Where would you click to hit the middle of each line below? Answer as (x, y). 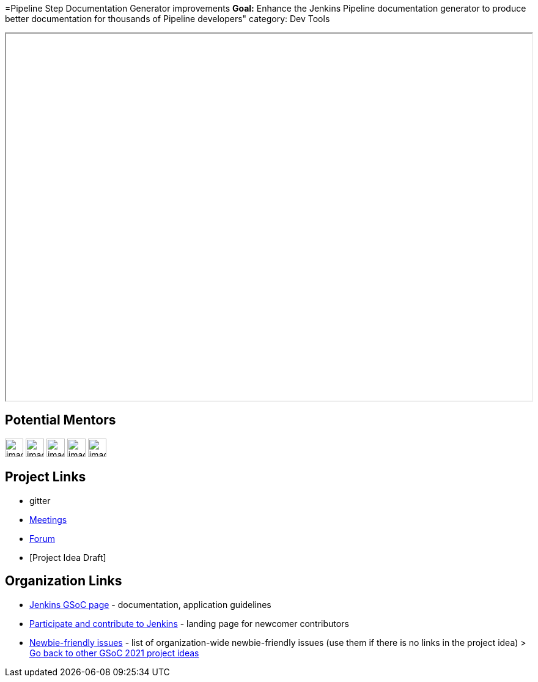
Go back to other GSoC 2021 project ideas (114, 653)
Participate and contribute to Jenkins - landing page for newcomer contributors (189, 623)
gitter (40, 500)
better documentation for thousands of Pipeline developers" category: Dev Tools (168, 19)
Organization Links (64, 581)
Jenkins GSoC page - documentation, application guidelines (150, 604)
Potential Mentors (61, 420)
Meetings (48, 519)
